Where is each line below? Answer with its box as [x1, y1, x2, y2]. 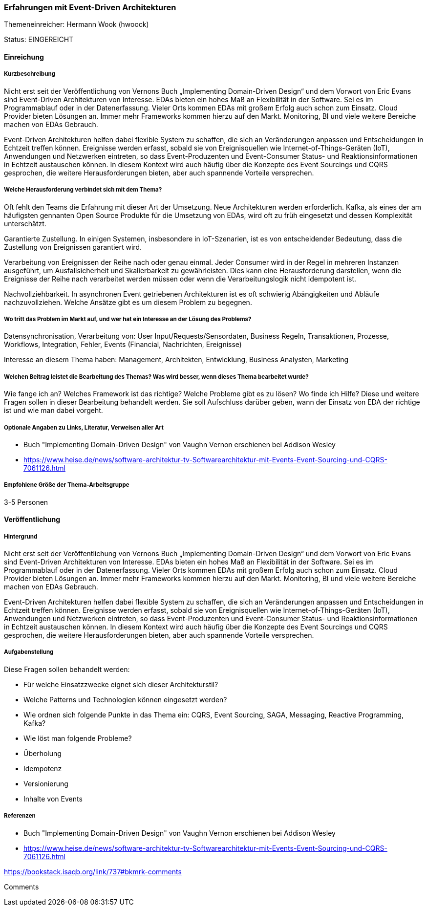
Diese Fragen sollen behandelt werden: [4, 665, 130, 673]
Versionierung [23, 779, 68, 788]
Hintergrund [4, 533, 38, 540]
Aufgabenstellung [4, 649, 54, 656]
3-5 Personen [4, 498, 48, 506]
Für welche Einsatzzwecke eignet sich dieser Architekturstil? [23, 680, 218, 689]
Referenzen [4, 812, 36, 820]
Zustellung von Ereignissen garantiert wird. [4, 242, 142, 251]
